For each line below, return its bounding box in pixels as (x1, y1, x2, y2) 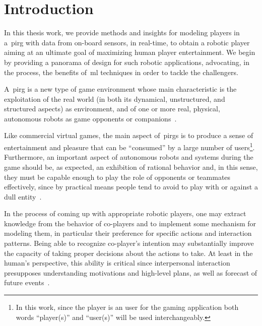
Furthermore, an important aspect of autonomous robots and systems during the (4, 152, 253, 162)
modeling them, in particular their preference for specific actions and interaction (4, 228, 252, 238)
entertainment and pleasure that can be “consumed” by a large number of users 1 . (4, 141, 255, 152)
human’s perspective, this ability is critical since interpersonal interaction (4, 257, 230, 268)
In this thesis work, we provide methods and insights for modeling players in (4, 27, 240, 38)
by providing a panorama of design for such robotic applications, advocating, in (4, 56, 249, 67)
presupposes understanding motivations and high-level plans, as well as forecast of (4, 267, 257, 278)
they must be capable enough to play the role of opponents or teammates (4, 171, 231, 182)
